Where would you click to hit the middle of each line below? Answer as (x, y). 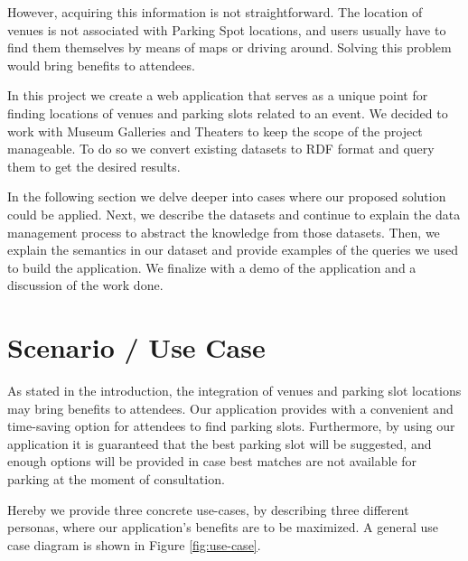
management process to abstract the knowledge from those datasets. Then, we (224, 232)
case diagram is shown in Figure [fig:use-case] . (134, 544)
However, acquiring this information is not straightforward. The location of (215, 12)
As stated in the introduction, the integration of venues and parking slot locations (234, 391)
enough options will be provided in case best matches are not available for (212, 461)
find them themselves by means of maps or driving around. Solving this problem (229, 47)
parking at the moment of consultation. (116, 479)
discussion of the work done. (85, 285)
